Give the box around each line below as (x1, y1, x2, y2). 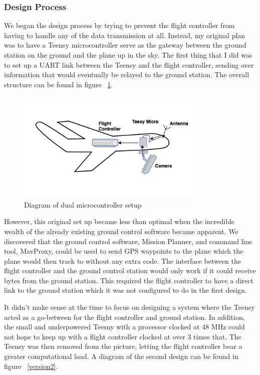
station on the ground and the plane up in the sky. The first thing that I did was (4, 50, 252, 60)
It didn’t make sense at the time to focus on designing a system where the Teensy (4, 302, 255, 312)
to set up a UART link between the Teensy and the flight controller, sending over (4, 59, 254, 70)
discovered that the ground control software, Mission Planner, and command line (4, 236, 252, 246)
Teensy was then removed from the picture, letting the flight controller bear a (4, 341, 242, 351)
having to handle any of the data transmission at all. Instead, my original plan (4, 30, 245, 40)
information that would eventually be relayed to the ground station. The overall (4, 69, 249, 80)
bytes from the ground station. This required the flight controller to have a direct (4, 275, 253, 285)
